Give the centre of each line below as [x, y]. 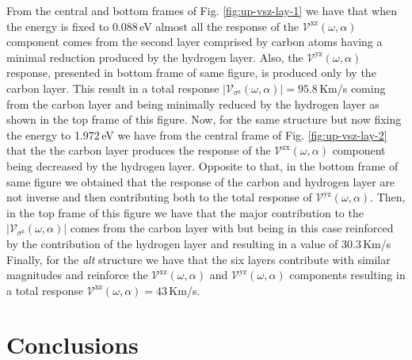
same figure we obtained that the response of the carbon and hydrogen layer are [201, 181]
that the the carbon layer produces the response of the [139, 150]
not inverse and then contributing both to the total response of [159, 197]
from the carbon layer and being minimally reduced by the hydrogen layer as [193, 103]
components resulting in [347, 275]
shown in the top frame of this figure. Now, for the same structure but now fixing [204, 119]
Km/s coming [353, 88]
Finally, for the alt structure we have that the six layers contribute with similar [198, 259]
